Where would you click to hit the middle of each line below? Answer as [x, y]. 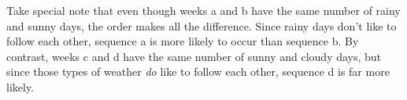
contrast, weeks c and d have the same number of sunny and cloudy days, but [194, 56]
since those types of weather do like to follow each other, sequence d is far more [198, 71]
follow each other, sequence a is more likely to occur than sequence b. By [183, 41]
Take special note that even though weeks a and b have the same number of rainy [203, 10]
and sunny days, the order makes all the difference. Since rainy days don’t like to [202, 25]
